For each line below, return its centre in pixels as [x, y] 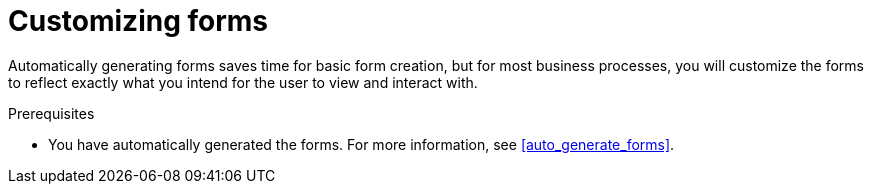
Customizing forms [138, 21]
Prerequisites [51, 113]
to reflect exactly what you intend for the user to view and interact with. [243, 82]
